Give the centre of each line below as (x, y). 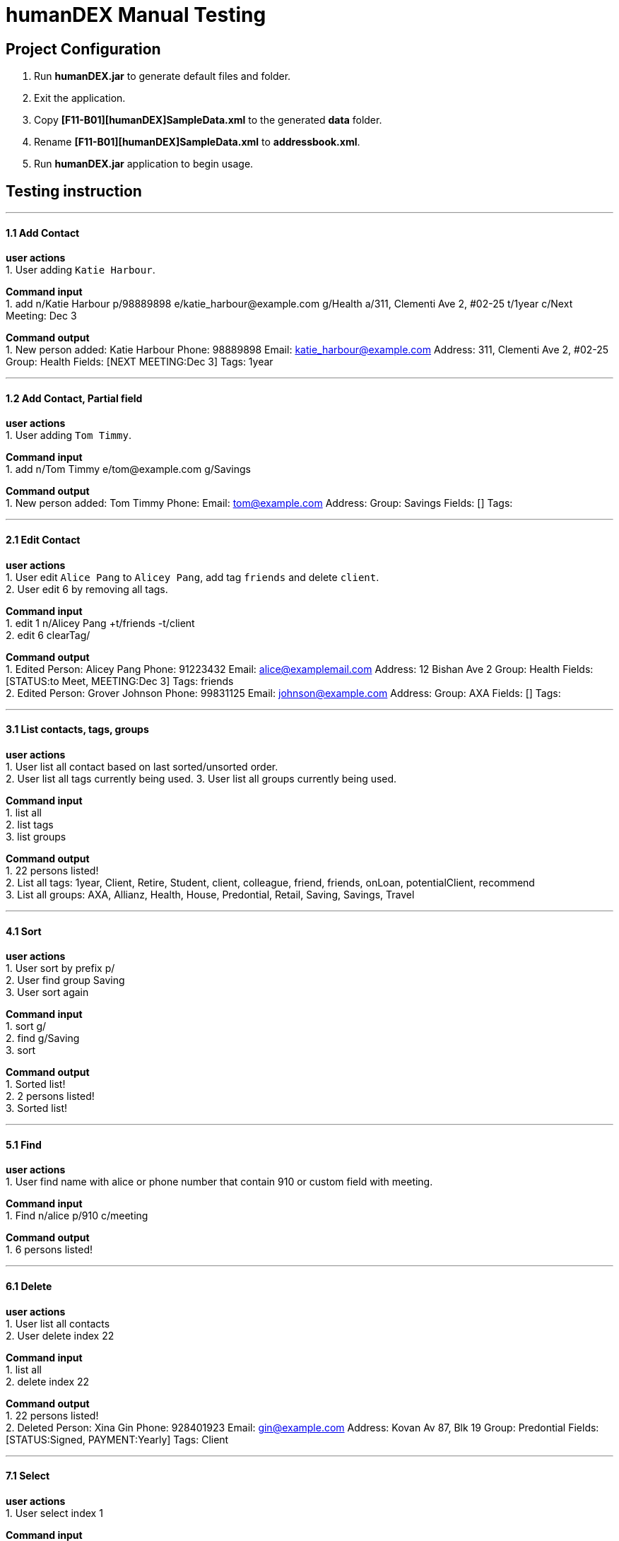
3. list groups (36, 836)
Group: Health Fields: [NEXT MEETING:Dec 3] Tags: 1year (140, 362)
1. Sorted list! (36, 1084)
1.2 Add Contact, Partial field (74, 398)
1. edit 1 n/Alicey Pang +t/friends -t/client (100, 623)
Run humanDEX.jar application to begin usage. (144, 164)
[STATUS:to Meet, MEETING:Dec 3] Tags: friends (120, 681)
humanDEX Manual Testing (136, 15)
